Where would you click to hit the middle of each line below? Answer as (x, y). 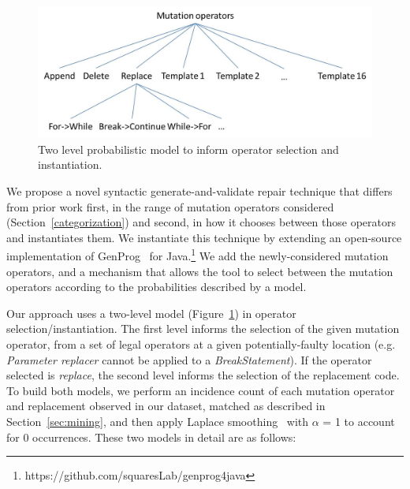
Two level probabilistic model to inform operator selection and (188, 149)
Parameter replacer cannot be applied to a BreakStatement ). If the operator (189, 359)
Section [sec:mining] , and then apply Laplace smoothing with (158, 422)
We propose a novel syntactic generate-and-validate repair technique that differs (199, 191)
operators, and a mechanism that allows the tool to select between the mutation (200, 271)
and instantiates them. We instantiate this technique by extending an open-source (204, 237)
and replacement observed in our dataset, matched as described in (166, 406)
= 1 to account (359, 422)
